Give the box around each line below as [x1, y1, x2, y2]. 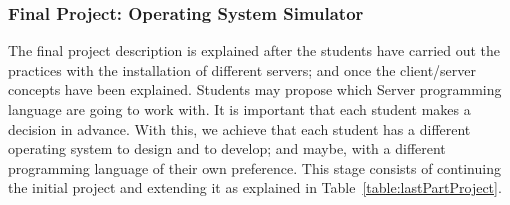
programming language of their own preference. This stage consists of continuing [8, 157, 501, 178]
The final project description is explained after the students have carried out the [8, 40, 501, 61]
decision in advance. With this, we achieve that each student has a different [8, 118, 471, 139]
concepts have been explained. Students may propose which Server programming [8, 79, 502, 100]
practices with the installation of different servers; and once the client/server [8, 59, 477, 80]
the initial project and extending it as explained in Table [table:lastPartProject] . [8, 177, 502, 198]
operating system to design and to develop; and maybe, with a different [8, 138, 446, 159]
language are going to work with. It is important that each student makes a [8, 99, 471, 119]
